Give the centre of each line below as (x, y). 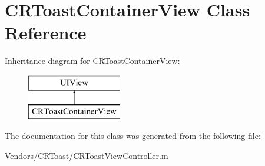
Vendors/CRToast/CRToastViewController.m (87, 155)
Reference (46, 33)
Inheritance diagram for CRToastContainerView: (92, 61)
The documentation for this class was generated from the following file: (133, 136)
